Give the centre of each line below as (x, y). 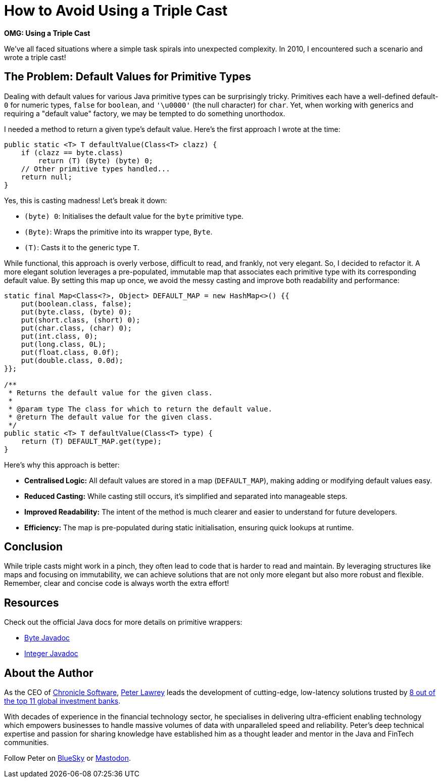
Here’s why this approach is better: (62, 465)
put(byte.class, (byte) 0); (76, 312)
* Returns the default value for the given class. (111, 393)
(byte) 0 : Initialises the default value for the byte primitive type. (134, 216)
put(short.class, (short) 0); (81, 320)
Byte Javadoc (47, 638)
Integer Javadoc (51, 654)
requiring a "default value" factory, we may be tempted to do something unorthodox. (145, 113)
